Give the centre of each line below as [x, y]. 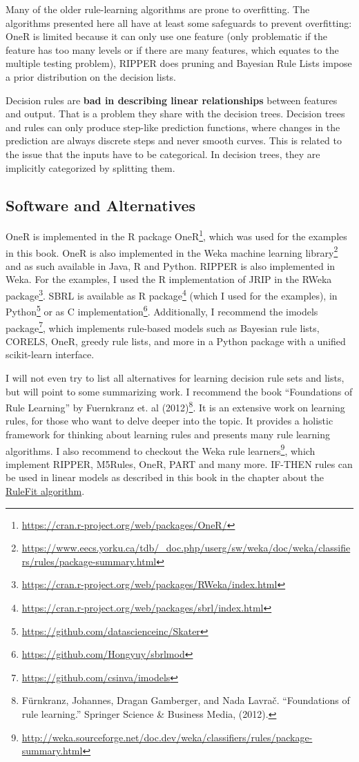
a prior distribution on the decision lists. [91, 76]
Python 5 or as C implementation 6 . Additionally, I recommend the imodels [162, 310]
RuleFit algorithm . [45, 491]
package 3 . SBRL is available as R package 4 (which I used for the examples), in [172, 294]
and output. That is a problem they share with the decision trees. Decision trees [175, 114]
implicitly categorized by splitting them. [90, 167]
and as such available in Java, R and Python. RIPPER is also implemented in [171, 265]
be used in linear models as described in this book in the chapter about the [165, 477]
